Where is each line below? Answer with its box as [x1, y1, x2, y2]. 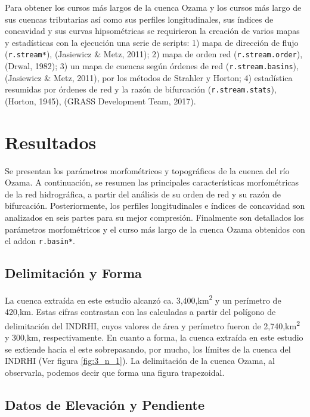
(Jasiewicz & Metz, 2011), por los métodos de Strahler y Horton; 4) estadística [5, 71, 293, 84]
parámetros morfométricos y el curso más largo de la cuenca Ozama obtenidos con [5, 223, 305, 235]
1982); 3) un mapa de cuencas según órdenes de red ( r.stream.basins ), [35, 60, 299, 72]
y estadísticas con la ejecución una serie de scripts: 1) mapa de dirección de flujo [5, 36, 299, 48]
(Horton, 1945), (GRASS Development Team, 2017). [5, 94, 196, 107]
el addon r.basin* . [5, 234, 75, 247]
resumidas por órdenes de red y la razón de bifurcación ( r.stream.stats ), [5, 83, 277, 95]
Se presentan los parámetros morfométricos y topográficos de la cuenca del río [5, 164, 290, 177]
